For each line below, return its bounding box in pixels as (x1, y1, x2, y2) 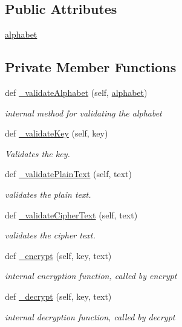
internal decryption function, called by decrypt (5, 310, 175, 323)
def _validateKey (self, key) (5, 127, 108, 140)
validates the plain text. (5, 187, 91, 200)
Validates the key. (5, 147, 70, 160)
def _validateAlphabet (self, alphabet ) (5, 86, 148, 98)
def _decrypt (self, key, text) (5, 289, 112, 302)
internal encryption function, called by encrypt (5, 269, 177, 282)
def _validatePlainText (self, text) (5, 167, 132, 180)
